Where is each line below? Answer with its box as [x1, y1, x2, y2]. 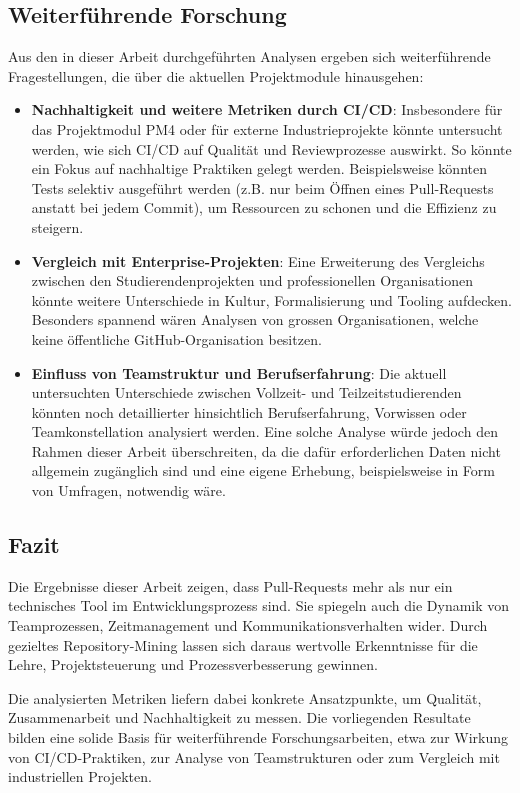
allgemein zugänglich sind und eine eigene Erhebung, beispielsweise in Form [31, 460, 495, 481]
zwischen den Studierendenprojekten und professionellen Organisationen [31, 270, 473, 291]
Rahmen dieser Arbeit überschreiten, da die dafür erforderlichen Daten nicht [31, 440, 501, 461]
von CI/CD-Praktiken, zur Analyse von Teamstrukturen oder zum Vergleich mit [8, 746, 500, 767]
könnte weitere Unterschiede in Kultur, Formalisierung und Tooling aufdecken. [31, 289, 512, 310]
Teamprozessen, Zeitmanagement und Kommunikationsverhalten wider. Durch [8, 615, 488, 636]
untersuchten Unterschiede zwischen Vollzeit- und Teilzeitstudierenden [31, 382, 462, 403]
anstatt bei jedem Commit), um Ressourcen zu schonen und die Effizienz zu [31, 197, 497, 218]
